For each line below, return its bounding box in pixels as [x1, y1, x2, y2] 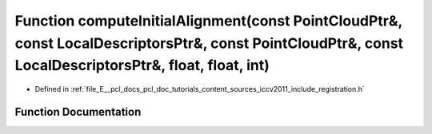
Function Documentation [14, 104, 142, 119]
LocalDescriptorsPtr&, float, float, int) [14, 57, 270, 75]
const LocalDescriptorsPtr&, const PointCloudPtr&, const [14, 34, 404, 52]
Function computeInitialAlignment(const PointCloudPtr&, [14, 12, 403, 30]
